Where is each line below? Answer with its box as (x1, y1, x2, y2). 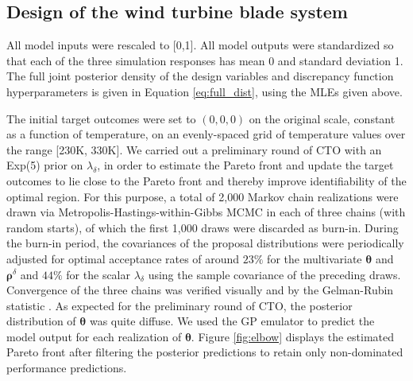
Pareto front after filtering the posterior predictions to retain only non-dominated (6, 344, 403, 360)
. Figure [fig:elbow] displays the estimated (191, 328, 395, 344)
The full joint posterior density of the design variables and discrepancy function (6, 68, 394, 84)
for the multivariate (267, 250, 362, 266)
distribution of (6, 313, 76, 329)
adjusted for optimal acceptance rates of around (6, 250, 240, 266)
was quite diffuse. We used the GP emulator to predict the (89, 313, 375, 329)
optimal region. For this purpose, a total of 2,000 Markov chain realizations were (6, 188, 399, 204)
